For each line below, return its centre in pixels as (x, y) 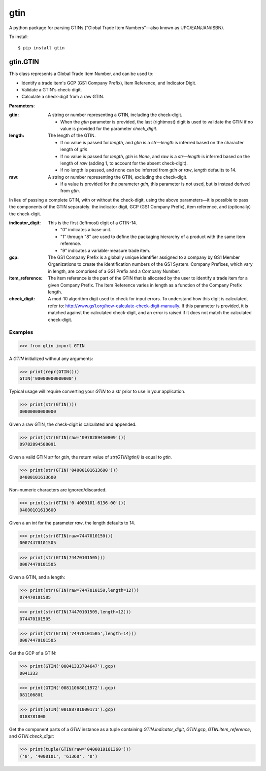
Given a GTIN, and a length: (37, 577)
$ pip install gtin (41, 48)
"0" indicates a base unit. (86, 230)
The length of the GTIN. (72, 135)
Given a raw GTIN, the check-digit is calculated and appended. (73, 424)
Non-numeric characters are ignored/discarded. (58, 490)
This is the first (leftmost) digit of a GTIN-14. (93, 223)
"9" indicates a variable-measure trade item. (105, 250)
